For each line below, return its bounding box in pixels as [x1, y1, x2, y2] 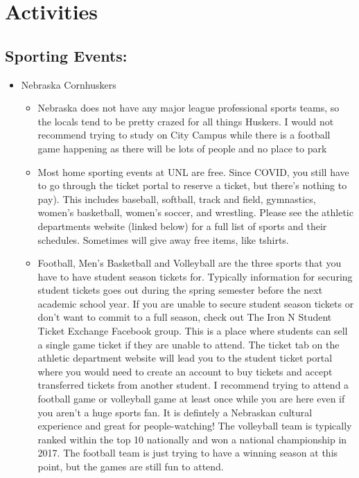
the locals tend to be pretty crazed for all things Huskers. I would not [37, 114, 334, 128]
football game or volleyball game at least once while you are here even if [37, 391, 345, 406]
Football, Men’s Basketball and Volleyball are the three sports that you [37, 256, 342, 270]
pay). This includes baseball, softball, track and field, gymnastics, [37, 191, 316, 206]
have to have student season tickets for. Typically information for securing [37, 269, 353, 283]
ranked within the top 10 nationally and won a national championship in [37, 432, 347, 446]
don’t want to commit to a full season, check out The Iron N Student [37, 310, 332, 324]
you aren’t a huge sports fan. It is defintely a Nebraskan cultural [37, 405, 313, 419]
